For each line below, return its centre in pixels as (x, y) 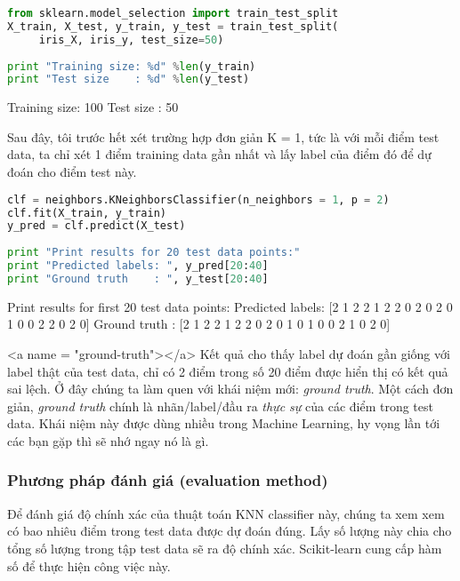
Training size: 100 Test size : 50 (93, 107)
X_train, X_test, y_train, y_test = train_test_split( (173, 26)
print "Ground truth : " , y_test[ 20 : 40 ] (138, 279)
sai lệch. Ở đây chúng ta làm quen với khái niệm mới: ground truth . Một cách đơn (230, 389)
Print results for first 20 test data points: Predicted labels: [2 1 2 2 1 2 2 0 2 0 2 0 (230, 306)
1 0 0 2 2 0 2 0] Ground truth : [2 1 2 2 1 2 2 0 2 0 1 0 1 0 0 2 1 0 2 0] (199, 324)
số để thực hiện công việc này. (89, 565)
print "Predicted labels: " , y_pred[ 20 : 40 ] (138, 266)
